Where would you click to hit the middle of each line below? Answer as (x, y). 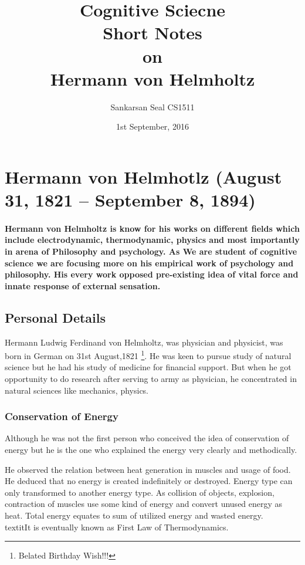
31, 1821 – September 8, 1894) (130, 200)
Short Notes (152, 33)
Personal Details (55, 317)
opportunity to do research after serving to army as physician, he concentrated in (151, 379)
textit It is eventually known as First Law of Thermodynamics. (117, 527)
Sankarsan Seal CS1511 (152, 106)
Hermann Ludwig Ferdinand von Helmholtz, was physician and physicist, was (144, 342)
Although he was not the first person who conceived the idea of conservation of (147, 438)
